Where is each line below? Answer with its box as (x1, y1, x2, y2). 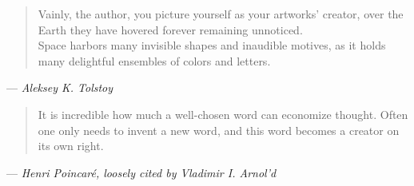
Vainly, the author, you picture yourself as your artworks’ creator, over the (38, 6, 404, 22)
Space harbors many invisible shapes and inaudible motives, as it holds (38, 37, 386, 53)
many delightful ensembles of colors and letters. (38, 52, 271, 69)
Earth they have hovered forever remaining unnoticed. (38, 21, 303, 38)
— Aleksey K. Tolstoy (6, 79, 113, 96)
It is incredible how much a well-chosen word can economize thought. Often (38, 105, 408, 122)
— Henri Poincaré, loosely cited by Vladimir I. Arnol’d (6, 164, 277, 180)
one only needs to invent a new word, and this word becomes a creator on (38, 121, 400, 138)
